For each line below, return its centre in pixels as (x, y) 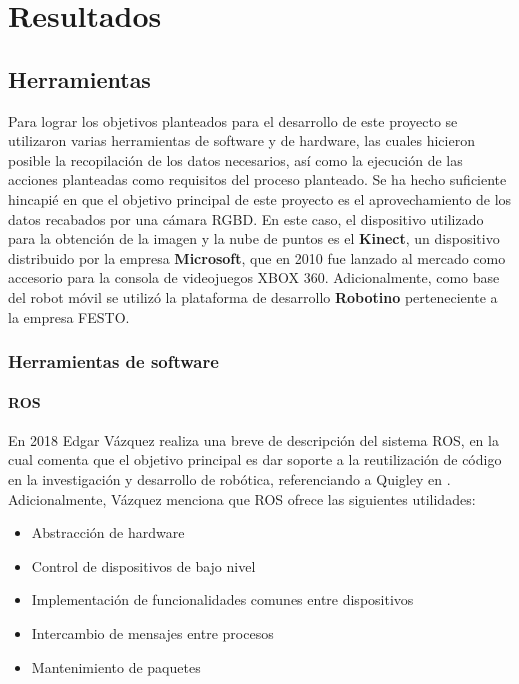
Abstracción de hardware (108, 532)
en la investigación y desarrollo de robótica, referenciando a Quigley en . (229, 478)
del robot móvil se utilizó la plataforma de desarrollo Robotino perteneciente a (253, 296)
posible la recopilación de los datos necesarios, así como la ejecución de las (235, 159)
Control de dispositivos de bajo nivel (143, 565)
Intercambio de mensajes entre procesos (152, 632)
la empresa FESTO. (69, 316)
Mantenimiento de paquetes (116, 666)
